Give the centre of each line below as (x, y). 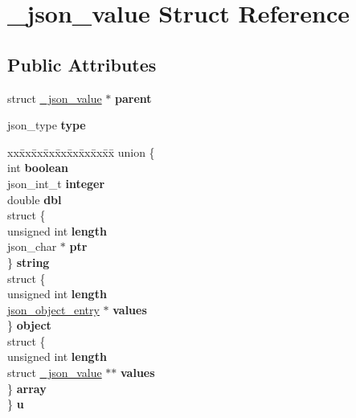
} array (27, 388)
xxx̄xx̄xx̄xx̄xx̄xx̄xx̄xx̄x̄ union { (81, 152)
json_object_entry (53, 309)
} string (29, 262)
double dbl (35, 199)
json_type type (47, 125)
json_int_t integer (56, 183)
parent (133, 98)
